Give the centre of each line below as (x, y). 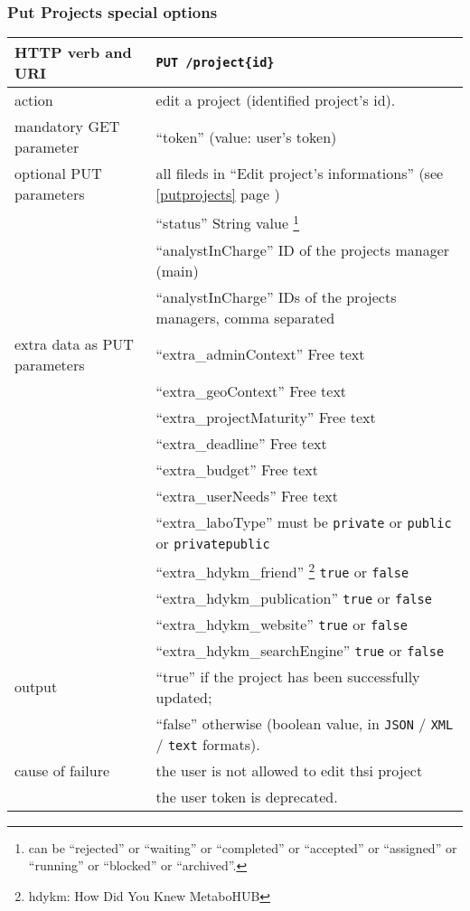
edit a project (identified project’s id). (276, 100)
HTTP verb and (73, 52)
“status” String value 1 (228, 222)
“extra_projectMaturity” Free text (266, 417)
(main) (177, 270)
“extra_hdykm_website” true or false (282, 624)
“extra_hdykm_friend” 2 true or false (282, 570)
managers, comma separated (245, 317)
